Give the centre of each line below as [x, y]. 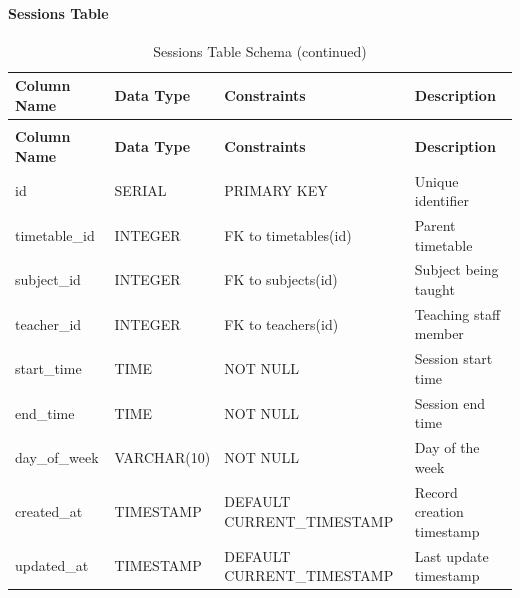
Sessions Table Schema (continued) [260, 50]
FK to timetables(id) [288, 234]
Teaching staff [457, 313]
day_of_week [57, 456]
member [439, 333]
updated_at [52, 565]
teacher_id [48, 323]
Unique [436, 180]
